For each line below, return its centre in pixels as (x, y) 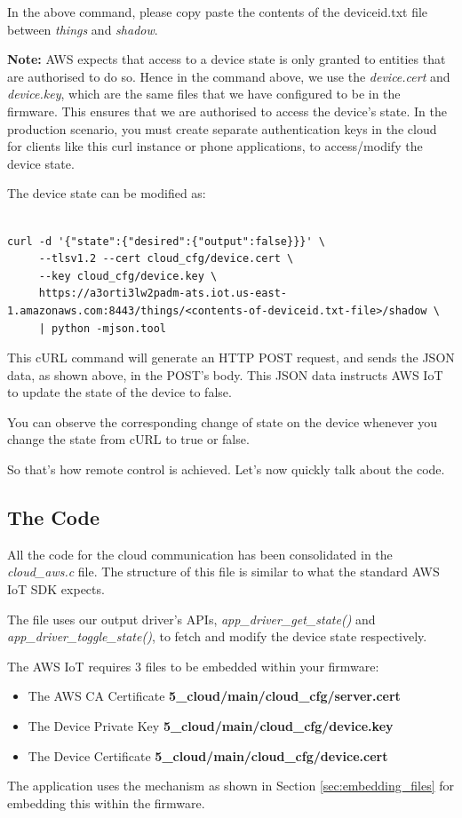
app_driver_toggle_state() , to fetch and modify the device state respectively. (217, 636)
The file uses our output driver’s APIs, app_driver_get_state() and (191, 619)
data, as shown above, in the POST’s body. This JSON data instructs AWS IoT (225, 374)
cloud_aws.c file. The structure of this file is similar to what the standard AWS (223, 572)
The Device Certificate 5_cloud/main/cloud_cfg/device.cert (208, 755)
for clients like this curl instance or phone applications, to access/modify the (215, 146)
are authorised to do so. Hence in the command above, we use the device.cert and (229, 76)
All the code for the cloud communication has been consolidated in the (200, 554)
